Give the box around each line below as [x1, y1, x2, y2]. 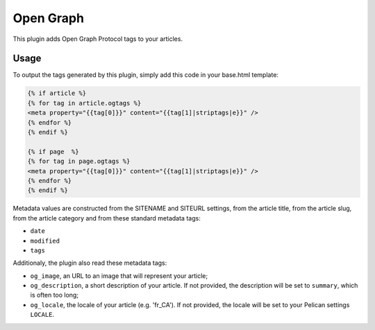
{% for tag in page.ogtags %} [27, 157, 131, 166]
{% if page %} [27, 148, 79, 155]
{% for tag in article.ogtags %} [27, 99, 142, 107]
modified [30, 236, 60, 245]
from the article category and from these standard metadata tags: [12, 214, 201, 222]
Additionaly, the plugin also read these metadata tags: [12, 259, 167, 267]
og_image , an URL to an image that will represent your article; [30, 271, 208, 280]
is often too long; [30, 291, 79, 299]
